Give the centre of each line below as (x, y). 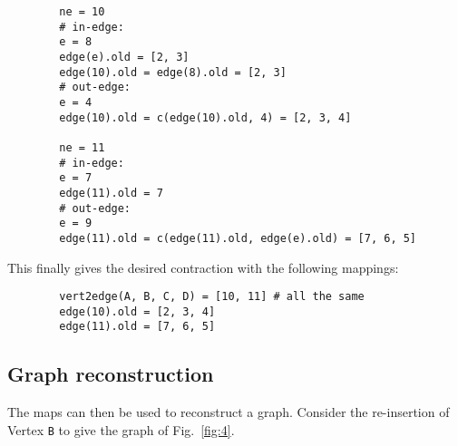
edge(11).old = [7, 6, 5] (137, 327)
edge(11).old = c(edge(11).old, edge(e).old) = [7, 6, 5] (238, 238)
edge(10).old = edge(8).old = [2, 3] (173, 72)
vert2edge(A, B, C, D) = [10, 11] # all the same (212, 297)
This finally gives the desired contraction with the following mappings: (203, 267)
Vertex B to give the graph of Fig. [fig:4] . (121, 429)
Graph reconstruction (111, 374)
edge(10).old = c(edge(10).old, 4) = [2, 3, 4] (205, 117)
